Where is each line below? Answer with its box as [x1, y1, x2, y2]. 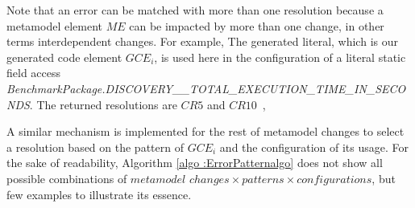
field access [6, 64, 61, 81]
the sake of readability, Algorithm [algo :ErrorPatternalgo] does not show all [6, 154, 383, 171]
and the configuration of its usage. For [219, 138, 409, 155]
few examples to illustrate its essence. [6, 186, 192, 202]
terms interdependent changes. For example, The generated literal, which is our [6, 33, 398, 50]
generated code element [6, 48, 122, 65]
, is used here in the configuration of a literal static [154, 48, 406, 65]
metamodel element [6, 17, 102, 34]
